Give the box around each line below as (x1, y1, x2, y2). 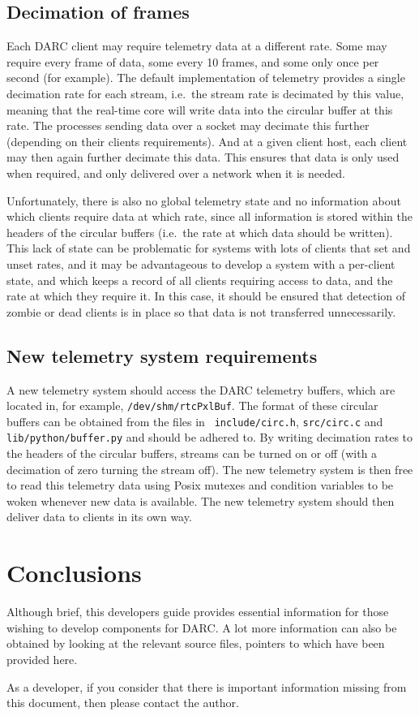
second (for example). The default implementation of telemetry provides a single (6, 69, 405, 86)
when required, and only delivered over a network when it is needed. (6, 164, 345, 181)
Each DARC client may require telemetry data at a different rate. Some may (6, 37, 387, 54)
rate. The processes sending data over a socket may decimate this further (6, 117, 370, 134)
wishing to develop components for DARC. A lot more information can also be (6, 619, 397, 636)
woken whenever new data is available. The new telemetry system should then (6, 492, 395, 509)
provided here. (6, 650, 78, 667)
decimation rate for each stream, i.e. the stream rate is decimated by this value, (6, 84, 404, 101)
